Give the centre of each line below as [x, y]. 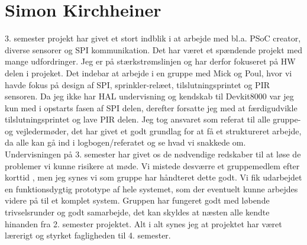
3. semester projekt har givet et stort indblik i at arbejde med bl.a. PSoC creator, [153, 38]
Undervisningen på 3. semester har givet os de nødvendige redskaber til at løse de [153, 154]
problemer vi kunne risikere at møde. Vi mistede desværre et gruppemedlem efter [152, 165]
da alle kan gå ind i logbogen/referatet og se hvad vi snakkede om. [125, 142]
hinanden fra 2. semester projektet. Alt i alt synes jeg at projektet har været [143, 223]
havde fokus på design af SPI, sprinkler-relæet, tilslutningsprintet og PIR [138, 84]
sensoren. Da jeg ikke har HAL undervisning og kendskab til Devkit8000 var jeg [149, 96]
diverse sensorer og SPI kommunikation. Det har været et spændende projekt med [153, 49]
